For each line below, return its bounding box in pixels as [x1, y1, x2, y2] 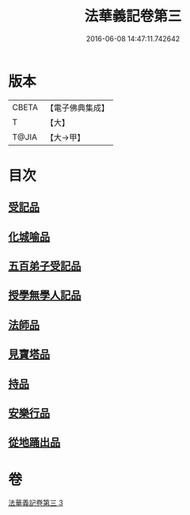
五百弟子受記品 [8, 259, 82, 273]
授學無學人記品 [8, 288, 82, 302]
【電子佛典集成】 [45, 102, 109, 113]
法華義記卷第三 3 [8, 498, 63, 508]
